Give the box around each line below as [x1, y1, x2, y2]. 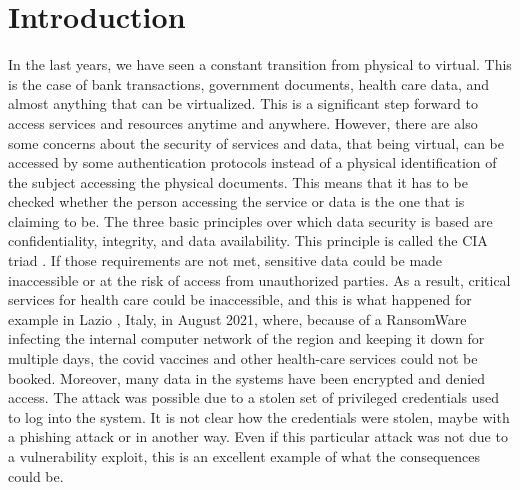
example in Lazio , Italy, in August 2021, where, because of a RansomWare [8, 308, 467, 329]
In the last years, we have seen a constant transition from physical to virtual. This [8, 54, 512, 75]
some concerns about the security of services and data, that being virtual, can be [8, 132, 504, 153]
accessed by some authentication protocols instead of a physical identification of [8, 152, 497, 173]
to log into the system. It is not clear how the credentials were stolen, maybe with [8, 406, 510, 427]
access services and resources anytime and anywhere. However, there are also [8, 112, 478, 133]
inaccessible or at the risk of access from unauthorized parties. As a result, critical [8, 269, 511, 290]
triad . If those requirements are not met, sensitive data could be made [8, 250, 443, 271]
